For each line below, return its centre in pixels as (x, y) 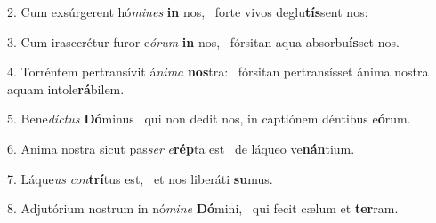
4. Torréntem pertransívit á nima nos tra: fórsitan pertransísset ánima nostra (218, 72)
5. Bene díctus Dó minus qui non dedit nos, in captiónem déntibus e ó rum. (209, 119)
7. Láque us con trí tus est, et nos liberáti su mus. (140, 178)
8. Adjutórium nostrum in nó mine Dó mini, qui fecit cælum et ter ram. (203, 208)
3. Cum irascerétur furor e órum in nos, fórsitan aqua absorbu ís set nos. (203, 41)
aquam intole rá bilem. (66, 88)
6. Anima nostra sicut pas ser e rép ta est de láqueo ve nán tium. (181, 148)
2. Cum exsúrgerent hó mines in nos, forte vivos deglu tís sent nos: (188, 12)
